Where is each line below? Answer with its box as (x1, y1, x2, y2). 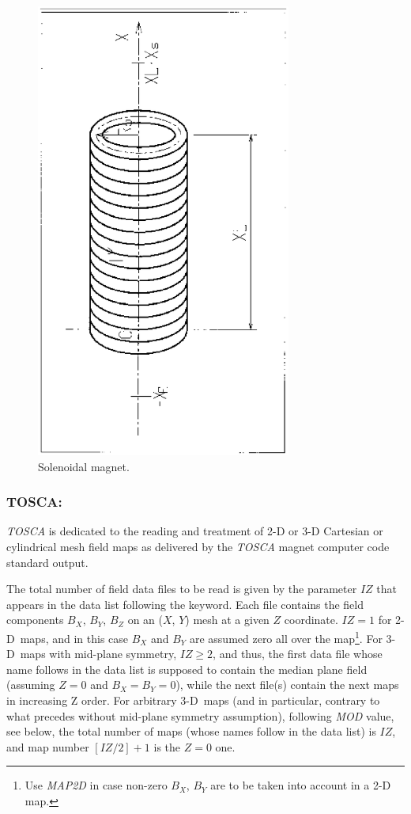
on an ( (127, 611, 163, 628)
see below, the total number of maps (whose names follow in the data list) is (6, 723, 376, 740)
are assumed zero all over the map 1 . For (189, 627, 383, 646)
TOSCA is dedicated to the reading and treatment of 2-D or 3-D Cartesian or (6, 523, 383, 539)
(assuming (6, 676, 55, 693)
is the (153, 738, 181, 755)
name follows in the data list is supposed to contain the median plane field (6, 660, 368, 677)
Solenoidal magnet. (38, 458, 130, 474)
